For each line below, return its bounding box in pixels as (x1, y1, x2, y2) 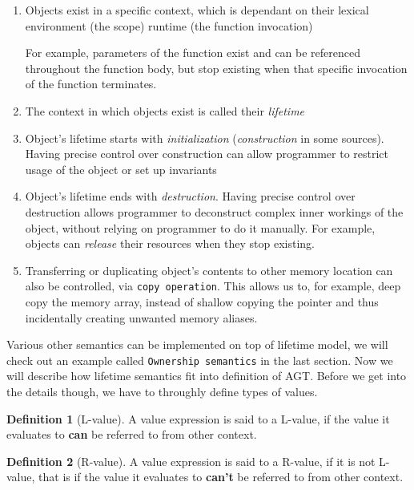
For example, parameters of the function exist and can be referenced (25, 44, 361, 61)
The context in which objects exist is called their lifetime (25, 102, 305, 119)
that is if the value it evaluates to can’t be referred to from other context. (38, 468, 404, 485)
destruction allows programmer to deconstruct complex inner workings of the (25, 203, 404, 220)
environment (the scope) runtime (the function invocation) (25, 17, 313, 34)
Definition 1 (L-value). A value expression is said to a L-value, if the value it (6, 410, 390, 427)
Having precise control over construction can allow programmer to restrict (25, 145, 389, 162)
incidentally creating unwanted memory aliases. (25, 309, 258, 326)
